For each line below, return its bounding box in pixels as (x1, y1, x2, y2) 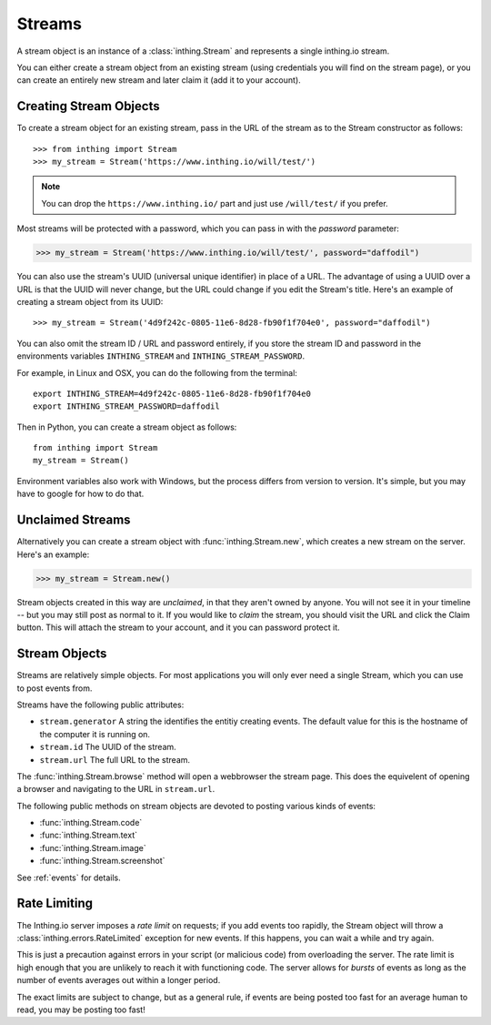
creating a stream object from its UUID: (16, 296, 164, 307)
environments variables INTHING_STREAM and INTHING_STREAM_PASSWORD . (16, 350, 305, 361)
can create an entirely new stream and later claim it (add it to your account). (16, 75, 302, 86)
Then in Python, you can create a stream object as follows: (16, 421, 237, 432)
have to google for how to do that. (16, 488, 145, 500)
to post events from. (16, 683, 93, 694)
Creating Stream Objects (16, 98, 160, 114)
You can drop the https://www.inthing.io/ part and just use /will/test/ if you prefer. (41, 198, 388, 208)
